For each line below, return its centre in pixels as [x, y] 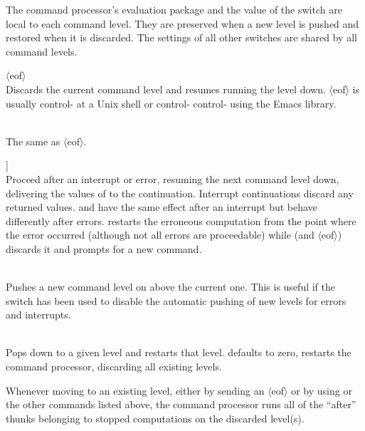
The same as [33, 141]
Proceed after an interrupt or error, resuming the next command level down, [173, 178]
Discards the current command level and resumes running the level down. [166, 89]
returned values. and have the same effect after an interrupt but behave [162, 207]
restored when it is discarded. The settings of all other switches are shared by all [181, 37]
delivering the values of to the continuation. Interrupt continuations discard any [180, 193]
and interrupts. [38, 315]
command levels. [42, 51]
